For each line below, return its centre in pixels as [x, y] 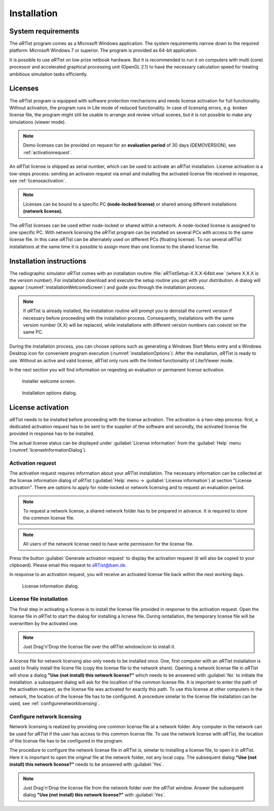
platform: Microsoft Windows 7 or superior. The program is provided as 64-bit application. [104, 50]
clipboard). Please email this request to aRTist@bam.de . [68, 565]
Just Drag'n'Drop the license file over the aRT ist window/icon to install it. [99, 647]
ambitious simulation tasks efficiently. [49, 74]
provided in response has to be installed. [52, 433]
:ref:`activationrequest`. [47, 152]
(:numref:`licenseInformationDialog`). [48, 450]
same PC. [33, 332]
